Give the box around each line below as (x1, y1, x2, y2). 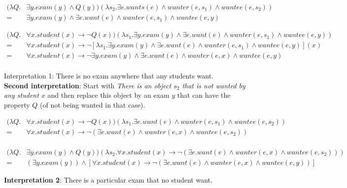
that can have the (177, 90, 231, 100)
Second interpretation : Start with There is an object (4, 80, 172, 90)
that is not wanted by (182, 80, 245, 90)
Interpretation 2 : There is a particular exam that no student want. (4, 174, 212, 185)
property (4, 99, 30, 110)
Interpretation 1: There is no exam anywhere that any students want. (4, 71, 214, 81)
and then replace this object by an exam (47, 90, 170, 100)
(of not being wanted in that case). (40, 99, 145, 110)
